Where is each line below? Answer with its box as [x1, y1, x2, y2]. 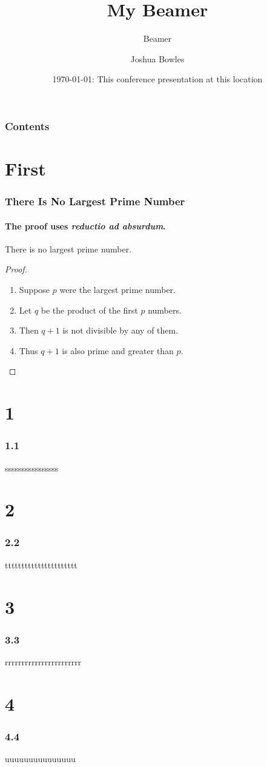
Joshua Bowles [130, 52, 185, 65]
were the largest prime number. [59, 283, 176, 296]
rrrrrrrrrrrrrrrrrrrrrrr [5, 655, 82, 668]
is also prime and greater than [62, 344, 174, 357]
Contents [5, 118, 50, 133]
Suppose [19, 283, 50, 296]
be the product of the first [41, 303, 138, 316]
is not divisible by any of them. [62, 324, 179, 337]
